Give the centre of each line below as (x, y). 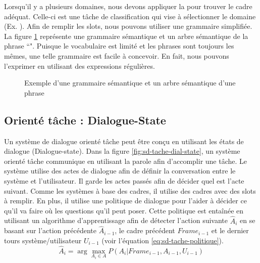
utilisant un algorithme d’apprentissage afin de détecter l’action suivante (116, 220)
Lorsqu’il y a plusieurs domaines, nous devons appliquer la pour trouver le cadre (128, 6)
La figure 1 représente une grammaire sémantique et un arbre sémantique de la (126, 36)
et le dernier (230, 230)
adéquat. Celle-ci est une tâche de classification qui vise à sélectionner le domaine (130, 16)
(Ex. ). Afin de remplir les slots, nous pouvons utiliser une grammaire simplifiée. (128, 26)
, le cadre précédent (145, 230)
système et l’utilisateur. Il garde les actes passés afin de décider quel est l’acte (124, 180)
